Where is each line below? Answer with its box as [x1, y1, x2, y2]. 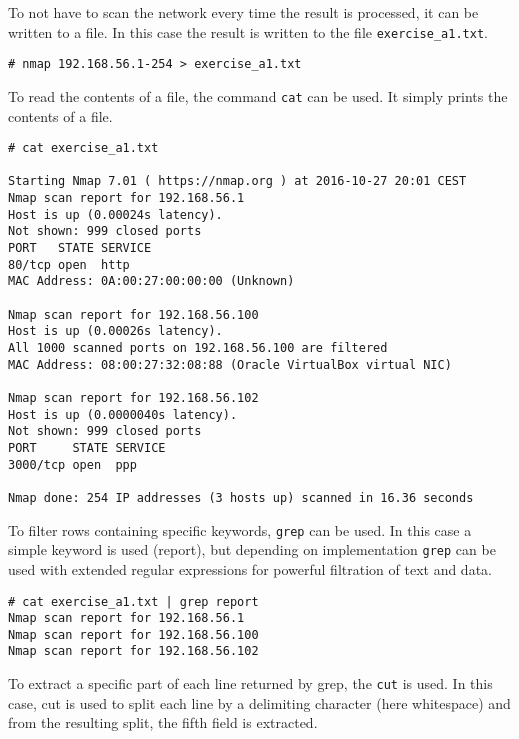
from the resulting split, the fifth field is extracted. [8, 712, 318, 733]
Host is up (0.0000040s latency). [8, 407, 238, 422]
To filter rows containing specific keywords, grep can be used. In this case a [8, 519, 472, 540]
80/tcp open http [8, 257, 130, 272]
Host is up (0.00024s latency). [8, 207, 223, 222]
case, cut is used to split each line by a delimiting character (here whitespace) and [8, 692, 511, 713]
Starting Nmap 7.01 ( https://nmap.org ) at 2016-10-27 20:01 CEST [8, 174, 467, 189]
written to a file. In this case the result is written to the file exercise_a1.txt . [8, 21, 488, 42]
